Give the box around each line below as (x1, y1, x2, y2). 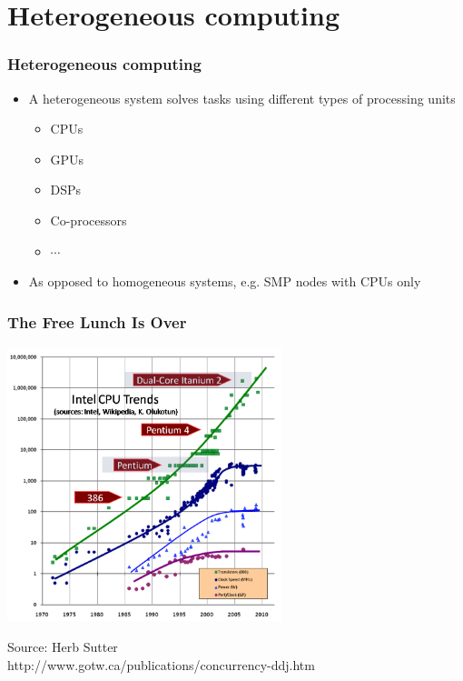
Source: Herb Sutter (7, 636, 118, 656)
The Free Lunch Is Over (7, 310, 187, 333)
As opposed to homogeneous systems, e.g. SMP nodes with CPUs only (28, 272, 421, 291)
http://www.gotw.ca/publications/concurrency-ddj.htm (7, 655, 315, 674)
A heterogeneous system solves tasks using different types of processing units (28, 88, 456, 107)
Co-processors (50, 210, 127, 229)
